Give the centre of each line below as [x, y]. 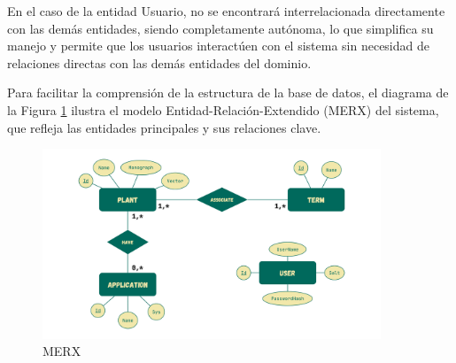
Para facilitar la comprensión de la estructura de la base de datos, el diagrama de [228, 93]
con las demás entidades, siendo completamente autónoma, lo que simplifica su [220, 28]
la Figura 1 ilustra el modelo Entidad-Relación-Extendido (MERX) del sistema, [223, 109]
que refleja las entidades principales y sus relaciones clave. [164, 127]
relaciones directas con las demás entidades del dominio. [159, 62]
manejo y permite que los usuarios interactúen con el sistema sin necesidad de [218, 46]
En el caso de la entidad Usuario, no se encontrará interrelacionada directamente [226, 11]
